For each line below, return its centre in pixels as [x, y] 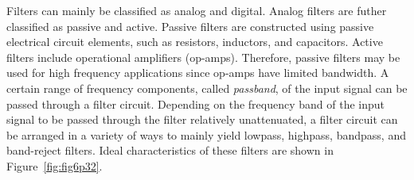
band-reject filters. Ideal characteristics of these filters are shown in [170, 150]
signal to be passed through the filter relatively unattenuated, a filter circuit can [202, 119]
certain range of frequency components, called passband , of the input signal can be [207, 88]
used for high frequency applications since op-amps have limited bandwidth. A [198, 73]
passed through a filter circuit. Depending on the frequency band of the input [196, 103]
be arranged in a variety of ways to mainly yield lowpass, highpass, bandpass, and [206, 134]
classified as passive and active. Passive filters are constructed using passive [190, 26]
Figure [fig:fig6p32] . [55, 165]
